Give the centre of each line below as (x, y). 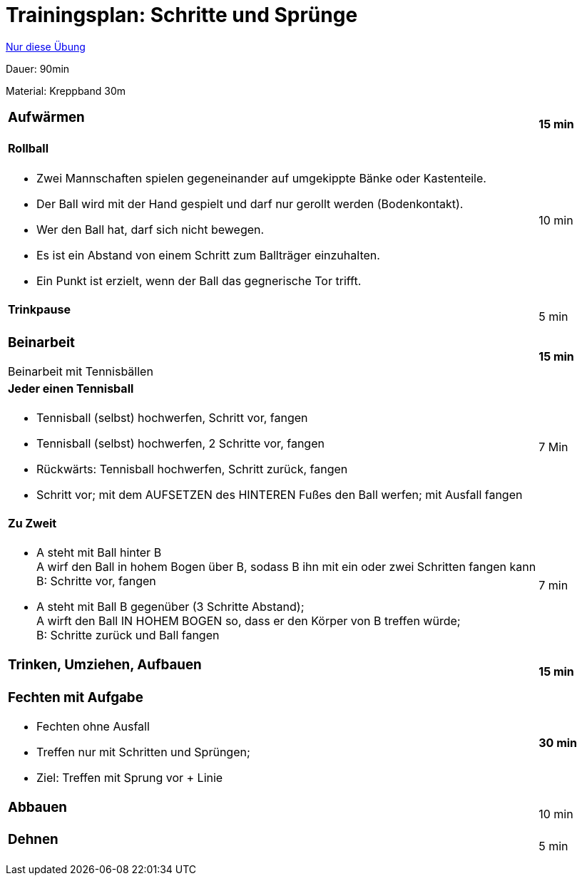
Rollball (28, 149)
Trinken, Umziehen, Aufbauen (105, 665)
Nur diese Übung (46, 46)
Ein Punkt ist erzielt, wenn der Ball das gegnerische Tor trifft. (199, 280)
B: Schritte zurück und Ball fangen (128, 635)
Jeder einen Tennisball (71, 388)
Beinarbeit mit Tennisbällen (81, 371)
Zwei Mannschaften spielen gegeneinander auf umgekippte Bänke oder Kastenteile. (261, 178)
